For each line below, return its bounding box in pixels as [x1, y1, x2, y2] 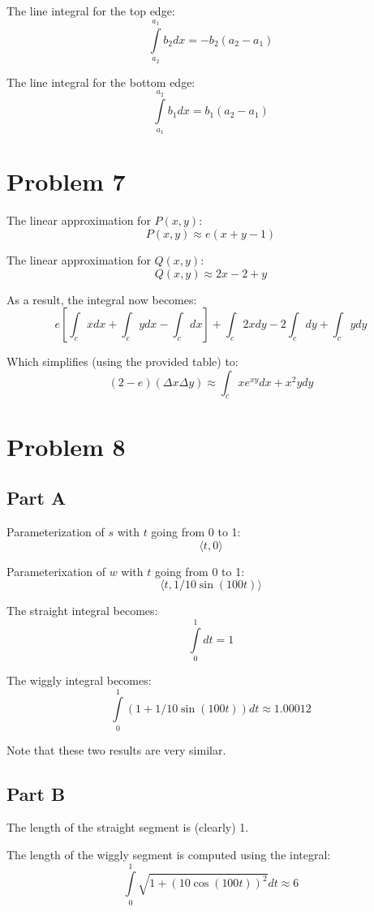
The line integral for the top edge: [6, 2, 175, 19]
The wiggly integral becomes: [6, 671, 152, 688]
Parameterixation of [6, 562, 106, 579]
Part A [6, 485, 67, 510]
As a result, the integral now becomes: [6, 290, 197, 308]
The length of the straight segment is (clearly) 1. [6, 819, 249, 836]
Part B [6, 781, 66, 806]
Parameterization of [6, 523, 105, 540]
